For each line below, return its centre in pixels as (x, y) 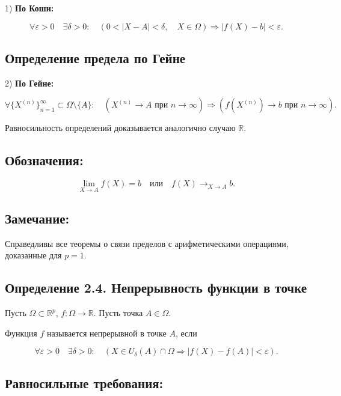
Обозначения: (44, 160)
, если (186, 333)
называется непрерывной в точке (106, 333)
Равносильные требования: (84, 382)
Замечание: (37, 218)
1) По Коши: (29, 8)
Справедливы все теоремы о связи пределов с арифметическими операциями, (147, 243)
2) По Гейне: (29, 83)
